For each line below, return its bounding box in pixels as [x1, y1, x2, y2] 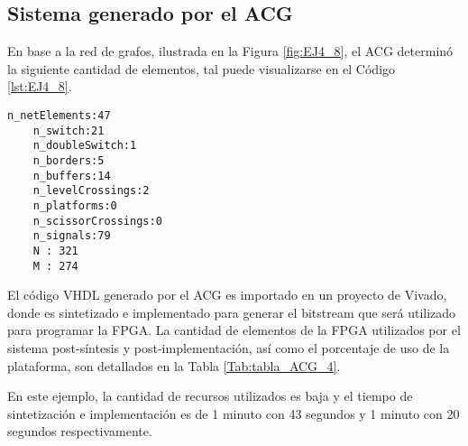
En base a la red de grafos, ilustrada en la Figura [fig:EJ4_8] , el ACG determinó [7, 42, 454, 60]
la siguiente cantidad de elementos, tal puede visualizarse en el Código [7, 59, 396, 78]
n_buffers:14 [32, 169, 111, 182]
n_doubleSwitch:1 [32, 139, 137, 153]
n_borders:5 [32, 153, 105, 167]
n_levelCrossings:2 [32, 184, 150, 198]
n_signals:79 [32, 229, 111, 243]
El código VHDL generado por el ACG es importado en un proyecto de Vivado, [7, 285, 447, 304]
